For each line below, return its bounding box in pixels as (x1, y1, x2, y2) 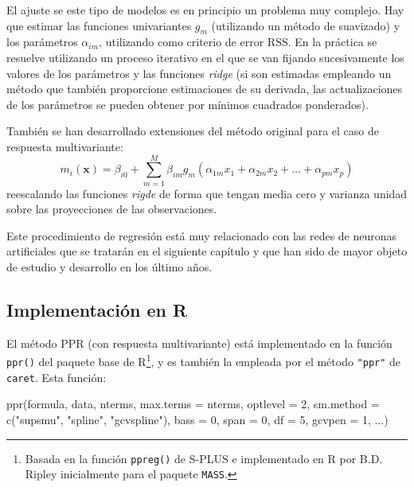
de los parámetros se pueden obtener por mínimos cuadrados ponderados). (6, 95, 369, 112)
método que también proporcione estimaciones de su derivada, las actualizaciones (6, 80, 403, 97)
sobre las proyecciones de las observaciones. (6, 201, 217, 217)
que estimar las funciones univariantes (6, 17, 192, 33)
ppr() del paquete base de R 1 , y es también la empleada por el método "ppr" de (6, 351, 401, 370)
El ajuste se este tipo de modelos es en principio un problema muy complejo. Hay (6, 2, 404, 18)
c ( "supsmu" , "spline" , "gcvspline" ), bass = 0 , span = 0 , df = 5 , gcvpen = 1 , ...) (6, 411, 389, 427)
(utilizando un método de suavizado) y (211, 17, 400, 33)
